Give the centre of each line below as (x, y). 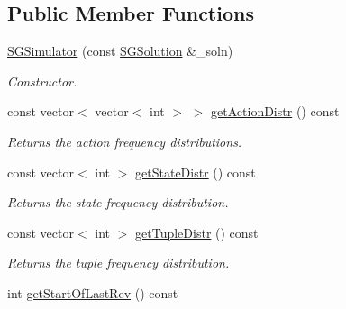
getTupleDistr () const (197, 232)
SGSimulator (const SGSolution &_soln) (120, 51)
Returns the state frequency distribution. (118, 202)
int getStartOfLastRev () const (93, 292)
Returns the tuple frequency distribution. (118, 263)
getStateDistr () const (196, 172)
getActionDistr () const (275, 111)
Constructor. (42, 81)
